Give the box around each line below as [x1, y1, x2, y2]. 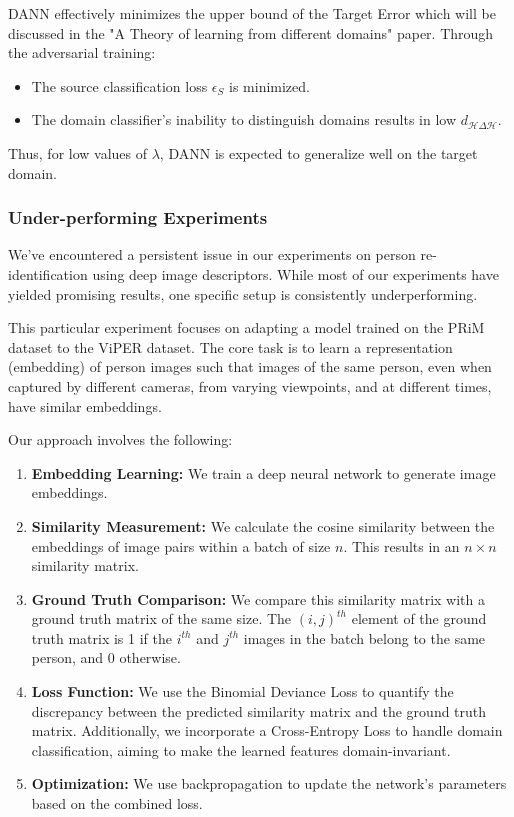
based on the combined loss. [31, 793, 203, 814]
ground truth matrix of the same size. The [31, 608, 292, 629]
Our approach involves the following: [8, 429, 233, 450]
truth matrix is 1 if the [31, 627, 172, 648]
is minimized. [229, 75, 310, 96]
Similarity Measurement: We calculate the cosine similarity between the [31, 515, 495, 536]
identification [8, 263, 88, 284]
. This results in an [343, 535, 460, 556]
